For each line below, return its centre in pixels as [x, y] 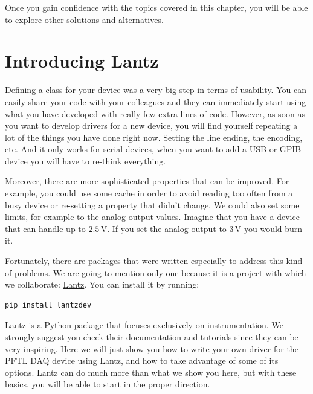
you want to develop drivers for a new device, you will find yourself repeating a [151, 125]
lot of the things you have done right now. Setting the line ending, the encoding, [154, 137]
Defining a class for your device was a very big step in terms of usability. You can [156, 90]
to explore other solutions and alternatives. [84, 19]
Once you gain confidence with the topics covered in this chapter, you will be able [156, 7]
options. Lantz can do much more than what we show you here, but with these [151, 372]
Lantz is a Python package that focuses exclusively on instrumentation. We [144, 325]
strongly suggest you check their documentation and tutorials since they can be [152, 337]
